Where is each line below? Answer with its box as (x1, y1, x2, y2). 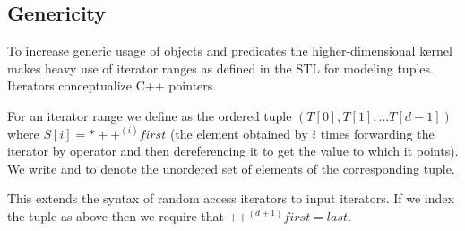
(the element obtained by (169, 124, 308, 142)
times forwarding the (320, 124, 435, 142)
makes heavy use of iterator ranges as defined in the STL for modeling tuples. (7, 58, 434, 77)
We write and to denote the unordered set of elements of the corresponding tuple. (7, 158, 455, 177)
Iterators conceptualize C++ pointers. (7, 76, 217, 95)
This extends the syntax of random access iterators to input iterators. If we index (7, 189, 454, 208)
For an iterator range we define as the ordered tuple (7, 106, 292, 124)
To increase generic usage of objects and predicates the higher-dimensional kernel (7, 41, 452, 60)
